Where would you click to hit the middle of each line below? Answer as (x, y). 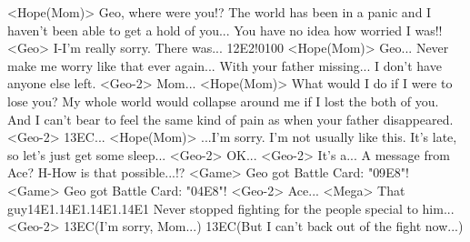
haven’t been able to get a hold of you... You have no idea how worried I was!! (225, 30)
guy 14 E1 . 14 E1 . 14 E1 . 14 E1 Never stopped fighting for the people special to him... (231, 208)
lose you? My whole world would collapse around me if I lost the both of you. (223, 101)
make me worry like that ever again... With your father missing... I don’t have (225, 65)
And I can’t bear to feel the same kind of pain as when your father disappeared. (230, 119)
